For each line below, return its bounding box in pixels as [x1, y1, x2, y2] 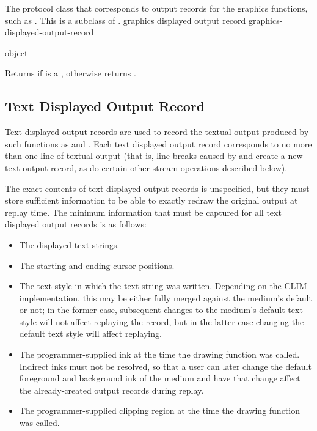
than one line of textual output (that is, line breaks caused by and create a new [5, 149, 303, 162]
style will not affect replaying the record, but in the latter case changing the [19, 315, 304, 328]
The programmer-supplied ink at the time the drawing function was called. [19, 348, 300, 361]
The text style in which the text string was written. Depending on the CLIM [19, 279, 307, 292]
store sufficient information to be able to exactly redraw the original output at [5, 194, 298, 207]
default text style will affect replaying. [19, 327, 162, 340]
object [5, 46, 28, 59]
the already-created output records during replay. [19, 383, 204, 396]
